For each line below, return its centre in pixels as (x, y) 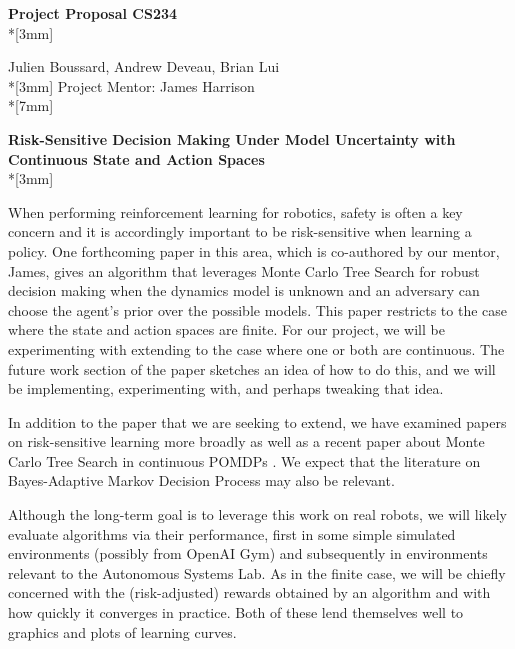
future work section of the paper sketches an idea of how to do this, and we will (252, 368)
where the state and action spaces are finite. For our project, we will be (226, 329)
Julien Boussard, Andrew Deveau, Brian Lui (144, 66)
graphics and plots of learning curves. (122, 631)
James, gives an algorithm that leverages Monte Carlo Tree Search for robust (244, 270)
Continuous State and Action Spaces (136, 158)
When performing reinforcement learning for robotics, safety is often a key (235, 211)
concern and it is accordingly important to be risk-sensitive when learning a (240, 231)
